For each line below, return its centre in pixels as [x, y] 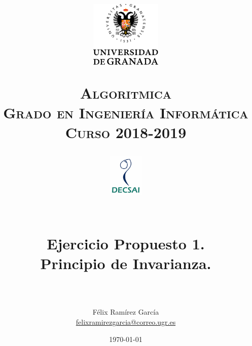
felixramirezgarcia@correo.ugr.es [126, 322]
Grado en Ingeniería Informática [126, 113]
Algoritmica [126, 92]
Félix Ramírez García [126, 312]
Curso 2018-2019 [126, 132]
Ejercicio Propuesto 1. [126, 243]
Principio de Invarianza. [126, 263]
